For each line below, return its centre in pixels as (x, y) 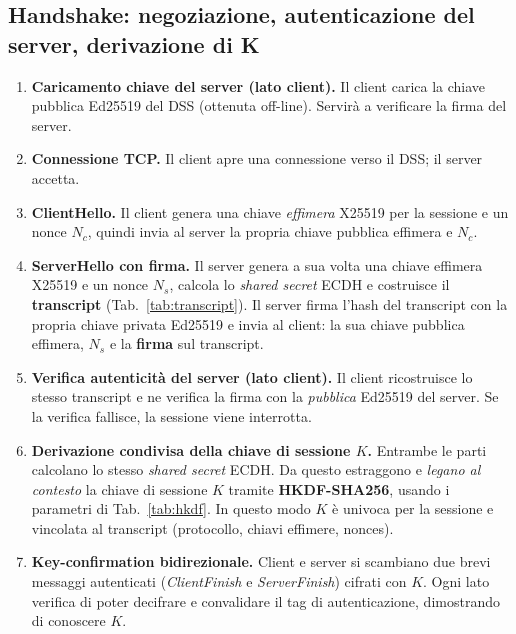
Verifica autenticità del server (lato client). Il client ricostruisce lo (252, 376)
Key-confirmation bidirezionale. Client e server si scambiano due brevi (261, 561)
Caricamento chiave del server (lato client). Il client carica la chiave (258, 85)
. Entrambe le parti (427, 449)
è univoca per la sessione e (413, 508)
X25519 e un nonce (90, 284)
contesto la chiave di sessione (119, 488)
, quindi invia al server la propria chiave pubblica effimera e (270, 231)
